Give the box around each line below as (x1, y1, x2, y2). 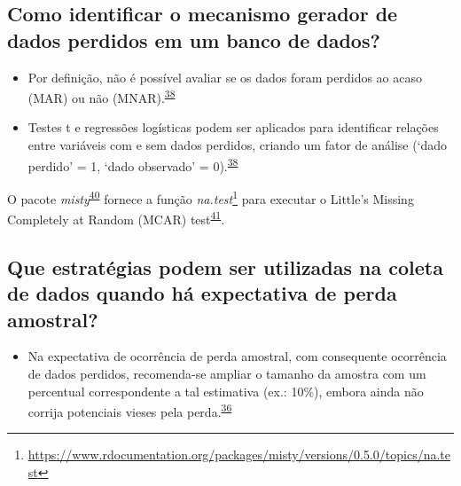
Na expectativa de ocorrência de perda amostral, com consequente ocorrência (27, 347, 447, 365)
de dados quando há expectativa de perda (7, 279, 397, 307)
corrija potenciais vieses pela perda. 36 (27, 400, 232, 420)
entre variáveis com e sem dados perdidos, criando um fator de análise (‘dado (27, 136, 448, 154)
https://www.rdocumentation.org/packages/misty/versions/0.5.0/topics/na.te (27, 445, 451, 464)
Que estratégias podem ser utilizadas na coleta (7, 253, 443, 280)
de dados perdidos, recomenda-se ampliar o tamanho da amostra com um (27, 364, 426, 382)
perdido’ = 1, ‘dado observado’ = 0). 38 (27, 153, 238, 175)
